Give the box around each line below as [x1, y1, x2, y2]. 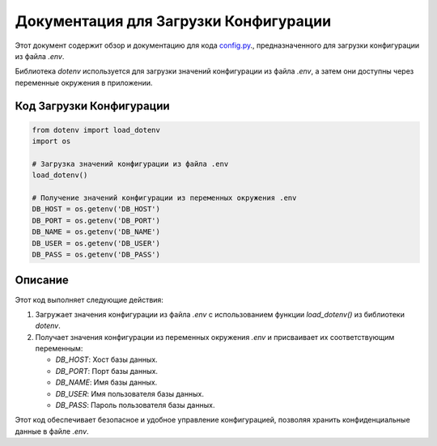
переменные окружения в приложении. [15, 78, 153, 87]
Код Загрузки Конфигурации [15, 99, 170, 113]
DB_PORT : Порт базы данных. [55, 366, 158, 376]
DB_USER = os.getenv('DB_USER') [32, 239, 161, 248]
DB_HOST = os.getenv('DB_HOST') [32, 205, 161, 214]
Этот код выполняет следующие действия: [15, 295, 163, 304]
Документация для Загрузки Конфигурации [15, 12, 332, 30]
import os [32, 137, 71, 146]
